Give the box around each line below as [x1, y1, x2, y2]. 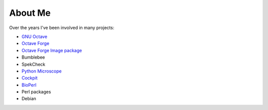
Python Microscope [21, 68, 62, 74]
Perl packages [21, 89, 52, 95]
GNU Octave [21, 34, 48, 39]
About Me [9, 7, 51, 18]
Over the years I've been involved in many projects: [9, 25, 114, 31]
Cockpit [21, 75, 38, 81]
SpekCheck [21, 61, 46, 67]
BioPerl [21, 82, 37, 88]
